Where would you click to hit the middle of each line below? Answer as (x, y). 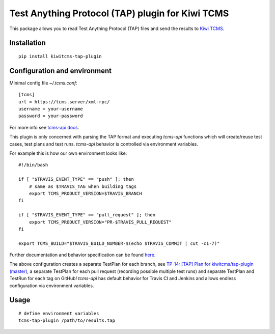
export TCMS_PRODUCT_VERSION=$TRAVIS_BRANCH (85, 193)
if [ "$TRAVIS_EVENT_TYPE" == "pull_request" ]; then (87, 215)
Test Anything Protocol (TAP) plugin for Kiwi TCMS (119, 13)
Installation (28, 43)
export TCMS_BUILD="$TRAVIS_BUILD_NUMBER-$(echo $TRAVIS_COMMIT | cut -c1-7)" (119, 243)
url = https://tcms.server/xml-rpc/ (64, 102)
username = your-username (51, 109)
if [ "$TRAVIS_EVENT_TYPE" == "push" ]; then (76, 179)
